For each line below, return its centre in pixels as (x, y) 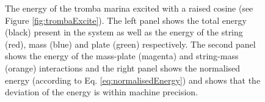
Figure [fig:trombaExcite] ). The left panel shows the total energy (126, 20)
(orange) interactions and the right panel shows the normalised (123, 67)
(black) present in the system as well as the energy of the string (124, 32)
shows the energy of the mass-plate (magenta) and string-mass (122, 56)
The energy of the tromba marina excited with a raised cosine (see (129, 8)
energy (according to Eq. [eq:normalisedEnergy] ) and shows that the (133, 80)
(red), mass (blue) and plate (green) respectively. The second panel (130, 44)
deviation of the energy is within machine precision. (102, 92)
